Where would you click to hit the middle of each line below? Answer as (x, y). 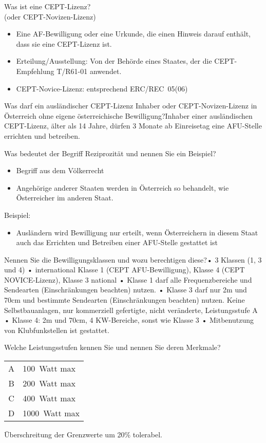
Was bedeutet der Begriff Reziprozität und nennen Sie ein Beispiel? (110, 153)
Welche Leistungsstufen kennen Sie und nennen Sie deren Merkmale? (112, 347)
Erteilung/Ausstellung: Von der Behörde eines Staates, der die (114, 61)
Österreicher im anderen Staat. (65, 198)
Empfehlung (35, 71)
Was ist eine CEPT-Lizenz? (47, 6)
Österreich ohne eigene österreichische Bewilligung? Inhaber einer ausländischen (128, 115)
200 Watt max (49, 383)
